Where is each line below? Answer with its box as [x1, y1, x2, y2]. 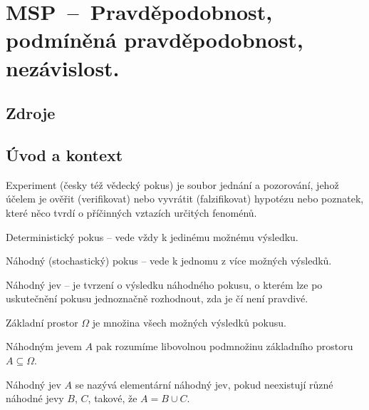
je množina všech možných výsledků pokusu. [92, 314, 286, 329]
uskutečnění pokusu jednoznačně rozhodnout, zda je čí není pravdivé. [6, 291, 308, 306]
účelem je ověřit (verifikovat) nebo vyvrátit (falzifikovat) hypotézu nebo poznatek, [6, 191, 364, 206]
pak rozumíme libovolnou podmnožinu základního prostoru [95, 339, 353, 354]
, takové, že [88, 391, 137, 406]
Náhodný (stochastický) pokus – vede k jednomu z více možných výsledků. [6, 253, 332, 268]
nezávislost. [6, 53, 120, 82]
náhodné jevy [6, 391, 64, 406]
